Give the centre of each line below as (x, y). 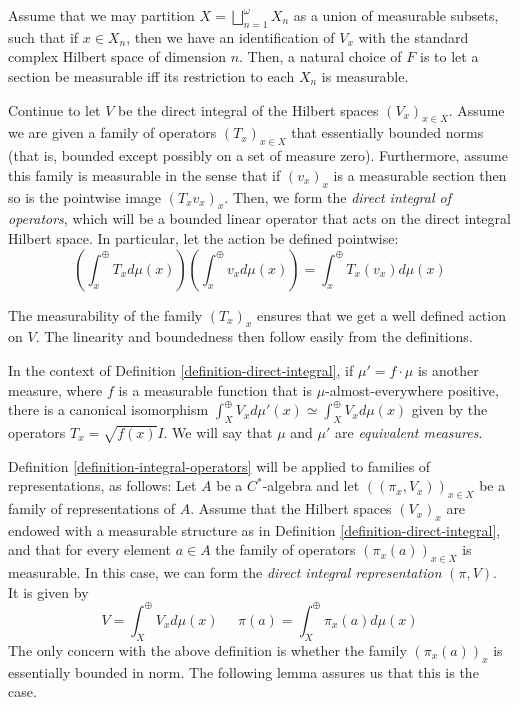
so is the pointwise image (85, 196)
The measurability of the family (105, 314)
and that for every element (90, 549)
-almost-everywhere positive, (412, 389)
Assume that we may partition (101, 15)
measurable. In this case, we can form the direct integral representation (225, 572)
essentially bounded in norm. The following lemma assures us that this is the (243, 671)
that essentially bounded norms (387, 132)
